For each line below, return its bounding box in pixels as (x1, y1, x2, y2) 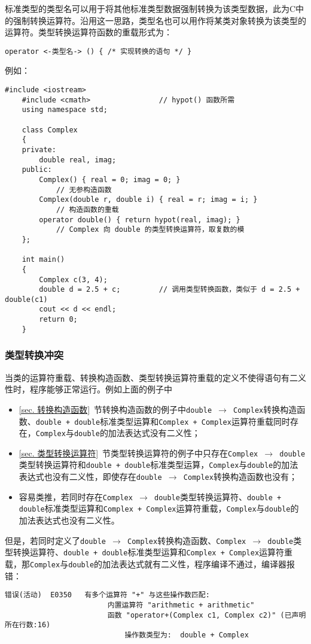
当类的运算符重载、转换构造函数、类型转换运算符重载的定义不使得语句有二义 (5, 371, 306, 383)
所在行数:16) (5, 621, 51, 630)
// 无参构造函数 (56, 185, 112, 194)
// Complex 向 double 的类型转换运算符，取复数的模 (56, 225, 245, 234)
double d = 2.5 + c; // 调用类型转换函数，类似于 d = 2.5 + (39, 285, 300, 294)
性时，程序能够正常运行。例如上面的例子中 (5, 383, 172, 395)
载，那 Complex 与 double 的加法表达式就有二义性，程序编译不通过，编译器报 (5, 558, 295, 570)
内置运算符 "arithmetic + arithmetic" (107, 600, 255, 609)
